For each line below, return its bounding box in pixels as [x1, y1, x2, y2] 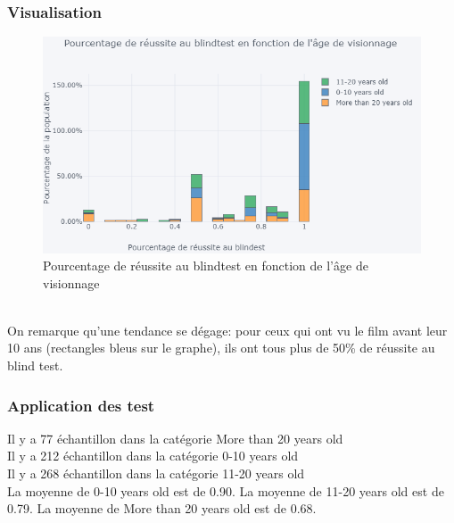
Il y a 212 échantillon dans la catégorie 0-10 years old [7, 446, 299, 465]
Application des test [7, 394, 155, 416]
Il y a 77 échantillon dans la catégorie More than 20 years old [7, 428, 343, 447]
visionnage [43, 273, 100, 292]
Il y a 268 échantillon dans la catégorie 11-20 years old [7, 464, 305, 483]
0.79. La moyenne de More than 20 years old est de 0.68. [7, 499, 317, 518]
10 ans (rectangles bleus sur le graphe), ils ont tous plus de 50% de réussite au [7, 338, 435, 357]
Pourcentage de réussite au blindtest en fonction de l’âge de [43, 256, 368, 275]
